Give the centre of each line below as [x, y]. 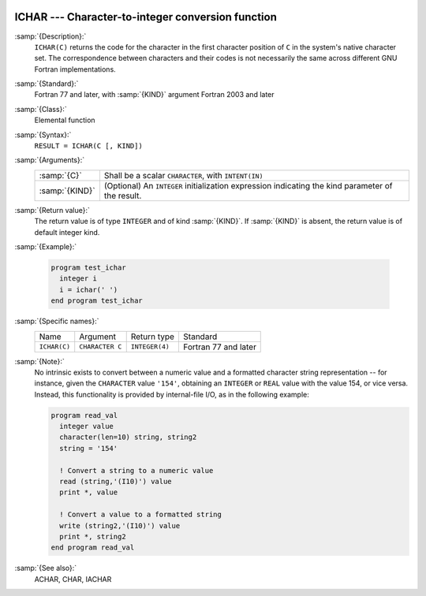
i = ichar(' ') [89, 289]
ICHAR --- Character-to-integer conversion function [146, 17]
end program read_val [93, 548]
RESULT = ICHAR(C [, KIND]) [89, 146]
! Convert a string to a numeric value [136, 470]
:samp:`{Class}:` [41, 109]
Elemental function [65, 120]
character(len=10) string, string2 [128, 437]
